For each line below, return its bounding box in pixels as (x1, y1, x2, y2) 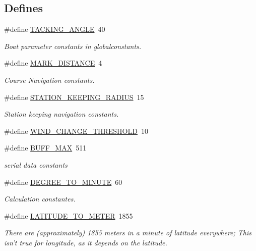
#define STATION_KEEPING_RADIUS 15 (4, 91, 144, 102)
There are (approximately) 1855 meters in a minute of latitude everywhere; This (4, 227, 252, 238)
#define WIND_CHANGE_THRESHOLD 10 (4, 125, 148, 136)
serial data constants (4, 159, 68, 170)
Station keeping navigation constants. (4, 109, 119, 119)
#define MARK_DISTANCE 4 (4, 58, 102, 68)
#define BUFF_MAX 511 (4, 142, 87, 153)
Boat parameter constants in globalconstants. (4, 40, 142, 51)
